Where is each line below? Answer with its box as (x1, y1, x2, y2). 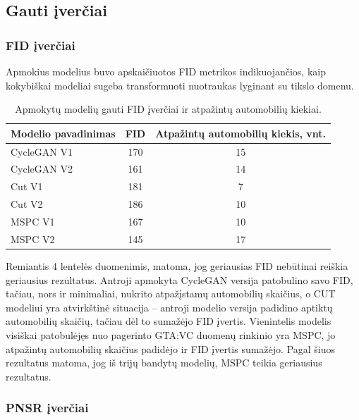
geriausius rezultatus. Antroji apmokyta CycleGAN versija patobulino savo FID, (6, 272, 353, 287)
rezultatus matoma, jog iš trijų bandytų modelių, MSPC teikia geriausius (6, 355, 322, 370)
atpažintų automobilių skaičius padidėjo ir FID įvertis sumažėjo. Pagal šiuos (6, 341, 336, 356)
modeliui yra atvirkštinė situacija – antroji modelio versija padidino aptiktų (6, 299, 333, 314)
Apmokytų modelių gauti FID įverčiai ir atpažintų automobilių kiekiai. (15, 101, 322, 116)
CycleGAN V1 (11, 144, 73, 159)
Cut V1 (11, 179, 43, 194)
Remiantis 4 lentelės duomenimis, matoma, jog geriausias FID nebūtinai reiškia (6, 258, 348, 273)
